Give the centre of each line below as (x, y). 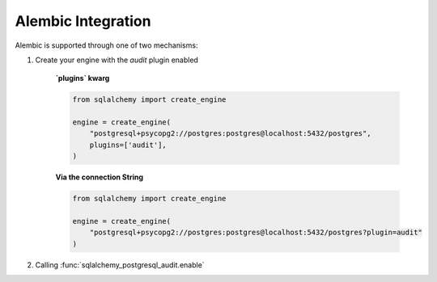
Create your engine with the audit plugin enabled (117, 60)
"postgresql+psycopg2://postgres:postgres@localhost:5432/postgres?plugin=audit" (256, 233)
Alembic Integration (83, 21)
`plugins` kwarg (83, 78)
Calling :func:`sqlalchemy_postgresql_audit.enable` (120, 265)
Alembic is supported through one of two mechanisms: (106, 45)
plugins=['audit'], (128, 145)
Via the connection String (100, 177)
